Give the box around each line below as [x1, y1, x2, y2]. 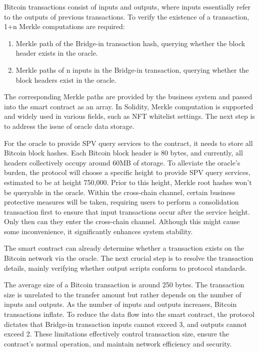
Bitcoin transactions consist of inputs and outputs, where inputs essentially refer [4, 2, 251, 12]
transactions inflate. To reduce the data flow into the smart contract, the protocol [4, 309, 254, 319]
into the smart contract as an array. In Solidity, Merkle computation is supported [4, 101, 253, 111]
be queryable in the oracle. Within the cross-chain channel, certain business [4, 187, 235, 197]
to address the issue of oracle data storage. [4, 120, 134, 131]
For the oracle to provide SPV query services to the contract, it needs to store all [4, 137, 253, 148]
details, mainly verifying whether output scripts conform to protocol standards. [4, 262, 247, 273]
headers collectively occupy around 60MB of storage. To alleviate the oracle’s [4, 157, 240, 167]
